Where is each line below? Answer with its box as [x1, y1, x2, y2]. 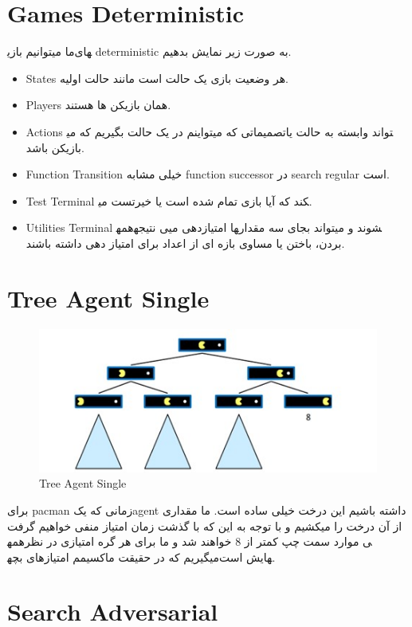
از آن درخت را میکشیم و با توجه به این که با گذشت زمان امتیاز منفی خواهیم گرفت [7, 517, 402, 534]
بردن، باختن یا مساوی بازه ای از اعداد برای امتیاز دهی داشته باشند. [26, 234, 345, 251]
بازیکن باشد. [26, 139, 84, 155]
